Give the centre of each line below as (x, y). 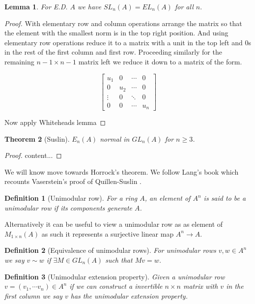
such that (119, 260)
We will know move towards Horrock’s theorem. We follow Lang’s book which (122, 171)
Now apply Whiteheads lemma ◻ (55, 122)
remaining (19, 61)
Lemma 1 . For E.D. (36, 6)
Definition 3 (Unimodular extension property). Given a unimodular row (115, 276)
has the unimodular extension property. (129, 295)
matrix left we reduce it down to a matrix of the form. (160, 61)
